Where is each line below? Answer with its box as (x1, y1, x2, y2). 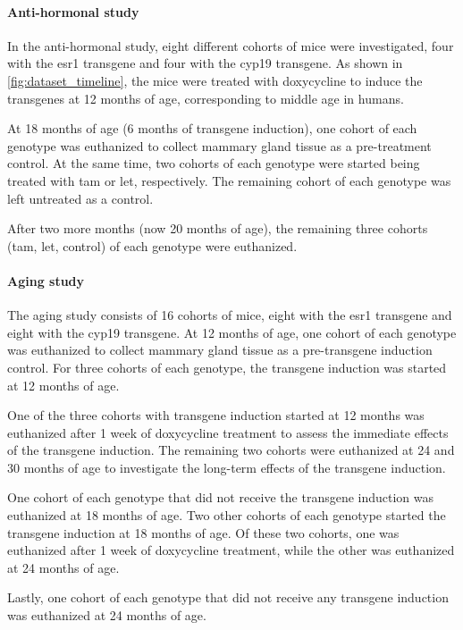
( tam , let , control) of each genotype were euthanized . (7, 236, 298, 255)
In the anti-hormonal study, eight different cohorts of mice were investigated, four (7, 36, 454, 55)
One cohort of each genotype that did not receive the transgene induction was (7, 488, 434, 507)
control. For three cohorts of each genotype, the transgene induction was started (7, 357, 447, 376)
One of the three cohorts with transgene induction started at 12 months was (7, 406, 425, 424)
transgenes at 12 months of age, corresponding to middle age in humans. (7, 88, 404, 107)
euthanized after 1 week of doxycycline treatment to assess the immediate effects (7, 423, 449, 441)
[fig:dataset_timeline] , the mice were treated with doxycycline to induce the (7, 71, 423, 89)
